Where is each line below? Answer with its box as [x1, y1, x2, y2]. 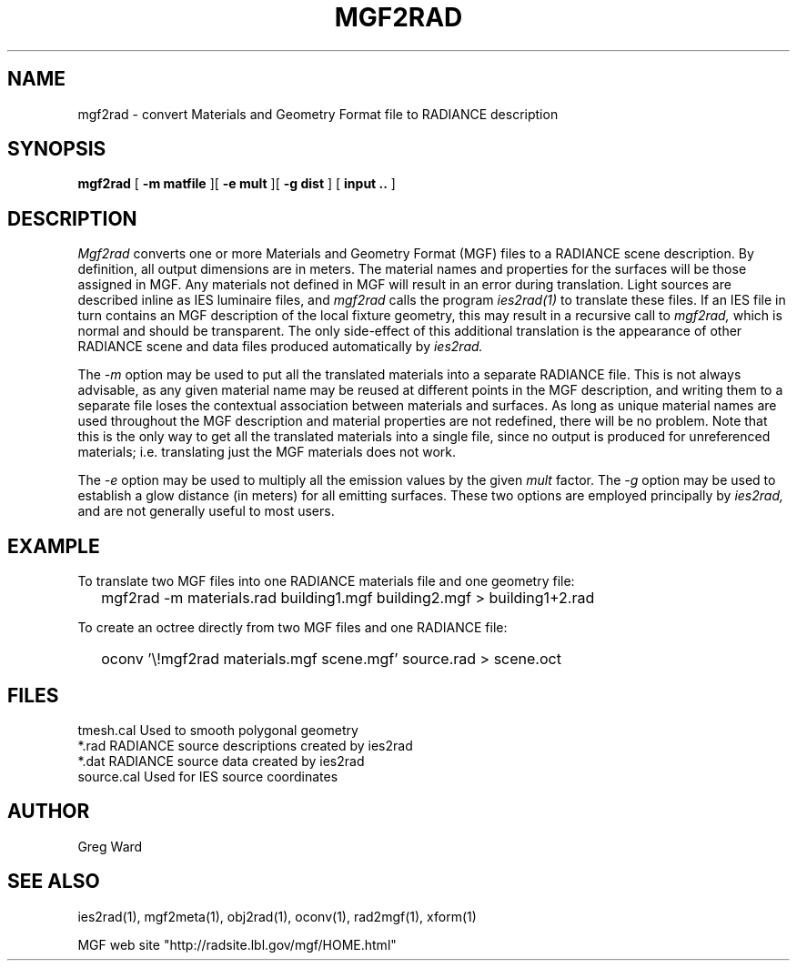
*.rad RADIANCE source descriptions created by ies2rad [77, 737, 413, 753]
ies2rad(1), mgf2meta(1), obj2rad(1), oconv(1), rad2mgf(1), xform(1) [77, 908, 477, 924]
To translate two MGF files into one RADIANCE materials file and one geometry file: [77, 573, 575, 590]
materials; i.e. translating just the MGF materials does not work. [77, 444, 457, 460]
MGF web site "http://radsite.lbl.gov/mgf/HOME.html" [77, 936, 397, 953]
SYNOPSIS [7, 137, 106, 161]
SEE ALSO [7, 870, 100, 893]
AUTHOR [7, 800, 90, 823]
